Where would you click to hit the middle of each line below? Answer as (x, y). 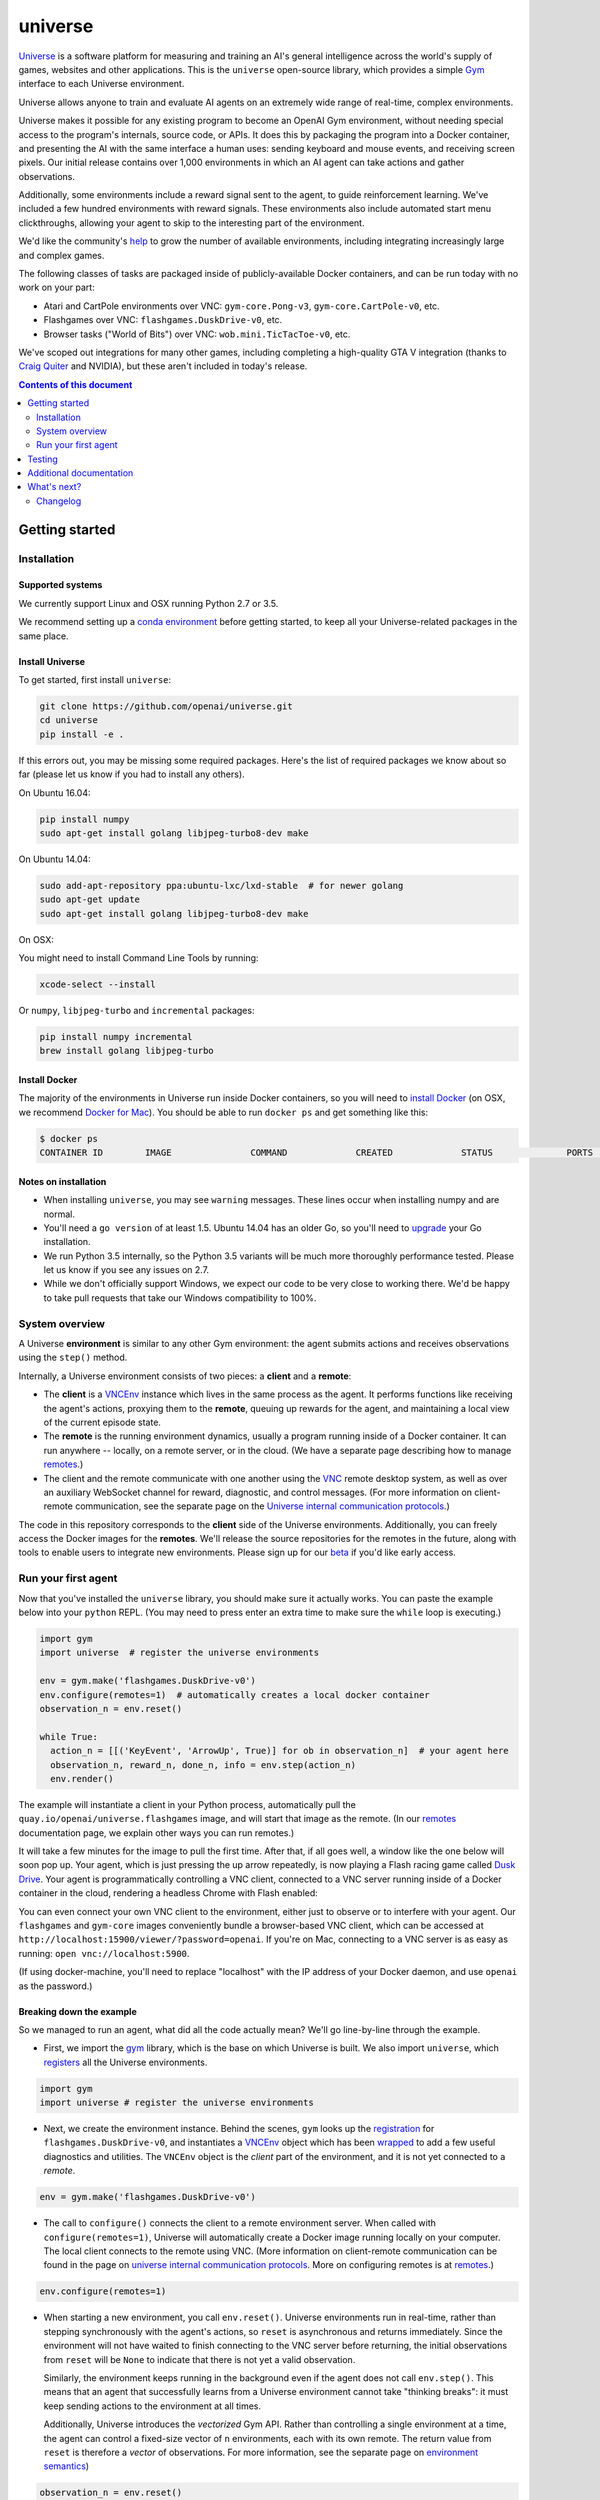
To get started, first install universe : (95, 680)
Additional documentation (80, 473)
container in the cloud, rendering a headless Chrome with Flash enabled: (168, 1893)
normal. (59, 1214)
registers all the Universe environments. (125, 2062)
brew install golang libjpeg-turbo (126, 1051)
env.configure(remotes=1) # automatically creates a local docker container (234, 1694)
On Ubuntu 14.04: (55, 859)
